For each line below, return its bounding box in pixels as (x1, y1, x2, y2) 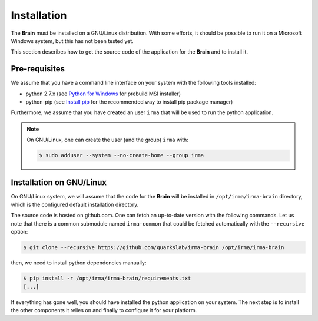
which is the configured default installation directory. (11, 201, 139, 209)
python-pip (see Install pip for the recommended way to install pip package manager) (25, 98, 233, 105)
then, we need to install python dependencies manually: (11, 259, 147, 266)
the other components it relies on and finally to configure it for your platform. (11, 306, 197, 313)
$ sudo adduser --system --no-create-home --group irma (39, 152, 204, 159)
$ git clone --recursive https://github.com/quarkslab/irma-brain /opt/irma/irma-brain (23, 244, 284, 251)
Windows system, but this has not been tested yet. (11, 37, 134, 44)
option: (11, 229, 28, 236)
